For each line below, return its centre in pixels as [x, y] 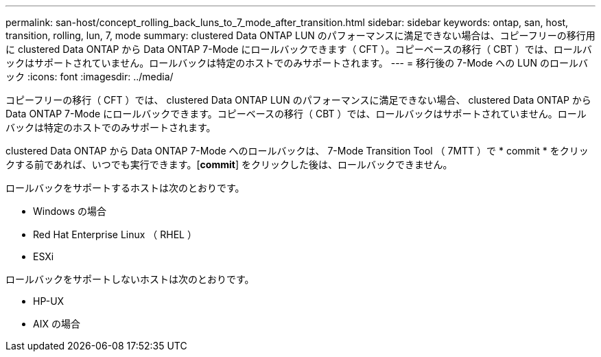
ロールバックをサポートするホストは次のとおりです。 [125, 188]
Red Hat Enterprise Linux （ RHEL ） [115, 234]
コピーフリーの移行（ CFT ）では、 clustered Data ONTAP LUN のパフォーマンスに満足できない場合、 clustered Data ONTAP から [298, 100]
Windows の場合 [70, 211]
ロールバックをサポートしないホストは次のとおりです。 [130, 279]
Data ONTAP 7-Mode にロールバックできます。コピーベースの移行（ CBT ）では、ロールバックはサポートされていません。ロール [296, 114]
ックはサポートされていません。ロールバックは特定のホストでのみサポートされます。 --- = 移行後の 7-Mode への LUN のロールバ [297, 63]
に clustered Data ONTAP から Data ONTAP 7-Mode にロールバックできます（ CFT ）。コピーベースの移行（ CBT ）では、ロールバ [299, 49]
